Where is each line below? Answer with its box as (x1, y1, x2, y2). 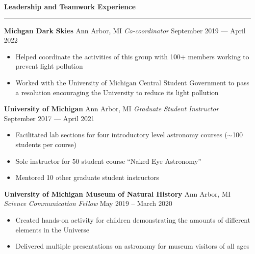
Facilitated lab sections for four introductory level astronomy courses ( (15, 129, 228, 140)
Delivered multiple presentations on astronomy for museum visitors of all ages (15, 241, 250, 251)
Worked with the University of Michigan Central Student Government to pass (15, 77, 250, 87)
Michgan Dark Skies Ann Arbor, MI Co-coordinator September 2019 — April (4, 25, 246, 35)
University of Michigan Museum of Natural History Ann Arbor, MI (4, 188, 231, 199)
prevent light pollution (15, 61, 83, 71)
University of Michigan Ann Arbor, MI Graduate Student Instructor (4, 103, 219, 114)
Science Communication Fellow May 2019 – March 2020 (4, 198, 173, 208)
